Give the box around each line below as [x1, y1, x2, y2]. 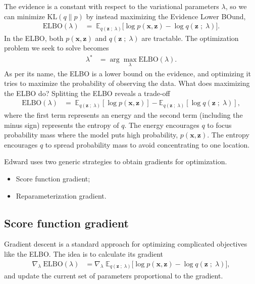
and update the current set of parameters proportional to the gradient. [4, 270, 223, 281]
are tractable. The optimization [141, 32, 239, 43]
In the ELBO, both [4, 32, 64, 43]
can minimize [4, 11, 45, 21]
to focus [207, 119, 232, 130]
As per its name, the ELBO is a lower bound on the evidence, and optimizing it [4, 68, 251, 78]
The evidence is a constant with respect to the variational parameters [4, 1, 219, 11]
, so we [225, 1, 247, 11]
